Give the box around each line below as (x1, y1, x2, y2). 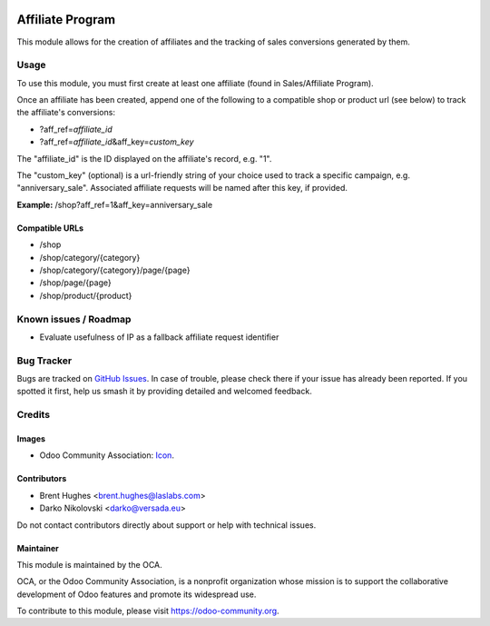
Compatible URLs (16, 223, 84, 234)
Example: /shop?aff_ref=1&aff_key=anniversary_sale (16, 199, 213, 210)
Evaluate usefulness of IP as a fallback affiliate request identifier (39, 332, 279, 343)
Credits (16, 409, 50, 422)
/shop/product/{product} (39, 290, 132, 301)
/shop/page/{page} (39, 277, 113, 288)
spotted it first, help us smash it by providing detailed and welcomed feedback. (16, 386, 312, 397)
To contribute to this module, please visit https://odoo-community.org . (16, 605, 280, 617)
